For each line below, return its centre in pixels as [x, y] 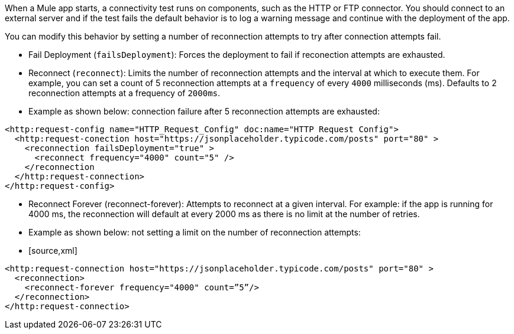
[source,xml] [53, 250]
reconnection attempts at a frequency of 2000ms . [125, 93]
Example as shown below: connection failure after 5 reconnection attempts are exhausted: [204, 111]
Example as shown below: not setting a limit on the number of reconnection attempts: [195, 232]
